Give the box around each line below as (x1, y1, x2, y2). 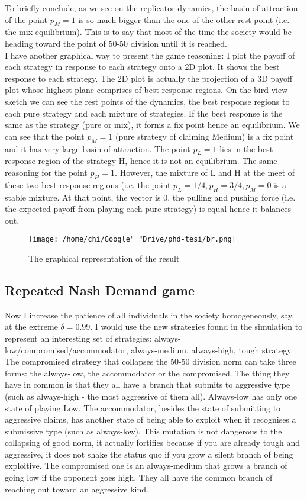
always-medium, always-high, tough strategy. (131, 343, 293, 356)
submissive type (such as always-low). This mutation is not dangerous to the (5, 424, 282, 437)
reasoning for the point (5, 166, 88, 178)
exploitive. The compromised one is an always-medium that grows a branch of (5, 459, 287, 472)
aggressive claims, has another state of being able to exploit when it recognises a (5, 413, 296, 426)
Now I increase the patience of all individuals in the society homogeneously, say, (5, 308, 295, 321)
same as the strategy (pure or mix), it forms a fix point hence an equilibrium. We (5, 118, 300, 131)
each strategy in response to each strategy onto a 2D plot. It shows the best (5, 60, 280, 73)
